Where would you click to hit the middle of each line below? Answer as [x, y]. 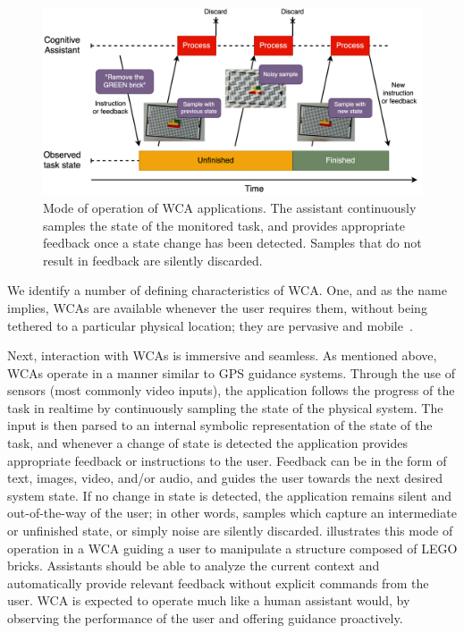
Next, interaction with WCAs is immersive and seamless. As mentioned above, [222, 355]
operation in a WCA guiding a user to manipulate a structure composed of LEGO [232, 548]
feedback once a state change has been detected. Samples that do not [232, 243]
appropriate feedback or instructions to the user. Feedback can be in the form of [227, 460]
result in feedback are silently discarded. [153, 260]
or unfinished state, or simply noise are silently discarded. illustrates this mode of [230, 531]
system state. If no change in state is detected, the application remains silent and [230, 495]
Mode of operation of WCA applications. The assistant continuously [230, 207]
